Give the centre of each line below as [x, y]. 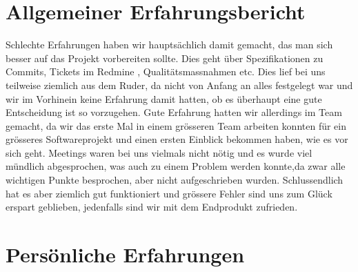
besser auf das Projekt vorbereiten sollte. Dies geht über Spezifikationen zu [165, 58]
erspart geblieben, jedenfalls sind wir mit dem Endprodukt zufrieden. [152, 207]
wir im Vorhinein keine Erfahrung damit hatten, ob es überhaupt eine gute [164, 98]
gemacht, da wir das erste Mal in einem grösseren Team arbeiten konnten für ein [176, 125]
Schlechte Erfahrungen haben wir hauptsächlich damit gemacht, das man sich [169, 45]
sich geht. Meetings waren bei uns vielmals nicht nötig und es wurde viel [159, 152]
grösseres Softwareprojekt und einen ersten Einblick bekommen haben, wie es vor [177, 139]
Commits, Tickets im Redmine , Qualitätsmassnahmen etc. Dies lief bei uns [166, 71]
